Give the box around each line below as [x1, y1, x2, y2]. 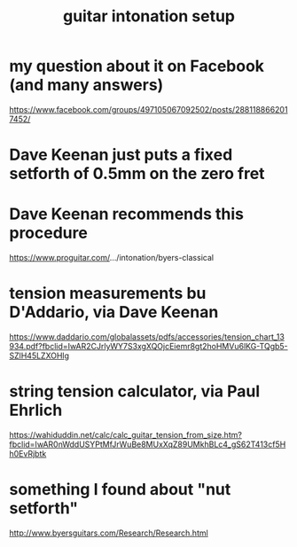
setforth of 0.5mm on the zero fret [9, 164, 265, 184]
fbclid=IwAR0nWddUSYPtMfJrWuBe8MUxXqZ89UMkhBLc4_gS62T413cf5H [9, 439, 286, 449]
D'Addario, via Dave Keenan [9, 302, 219, 323]
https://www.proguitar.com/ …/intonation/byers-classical [9, 253, 215, 263]
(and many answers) [9, 75, 164, 95]
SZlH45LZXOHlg [9, 350, 69, 361]
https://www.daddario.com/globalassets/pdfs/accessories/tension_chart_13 [9, 332, 285, 342]
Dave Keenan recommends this [9, 204, 244, 224]
